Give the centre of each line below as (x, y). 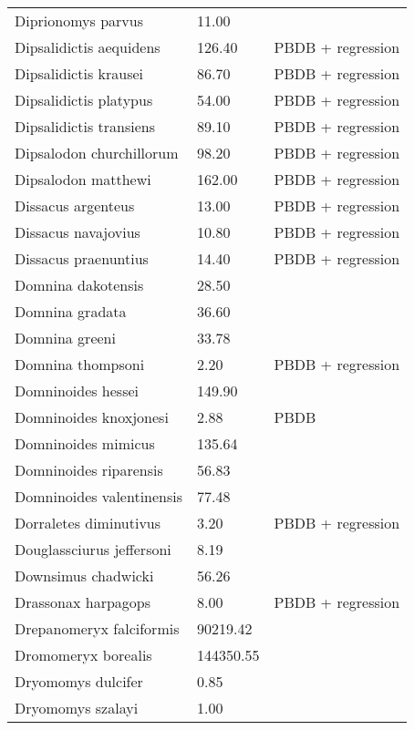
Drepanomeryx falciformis (97, 628)
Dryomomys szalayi (77, 708)
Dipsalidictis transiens (85, 126)
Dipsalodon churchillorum (97, 153)
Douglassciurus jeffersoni (93, 549)
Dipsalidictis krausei (79, 73)
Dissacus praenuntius (82, 258)
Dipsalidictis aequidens (88, 47)
